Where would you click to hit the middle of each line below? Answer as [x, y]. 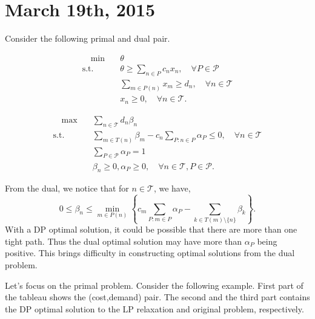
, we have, [172, 188]
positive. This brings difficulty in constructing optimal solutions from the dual [150, 253]
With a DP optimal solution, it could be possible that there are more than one [151, 229]
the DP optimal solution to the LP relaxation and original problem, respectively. [154, 308]
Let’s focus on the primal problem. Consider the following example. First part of [154, 285]
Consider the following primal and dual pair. [88, 38]
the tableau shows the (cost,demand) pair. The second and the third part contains [157, 297]
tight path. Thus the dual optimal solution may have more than [124, 241]
